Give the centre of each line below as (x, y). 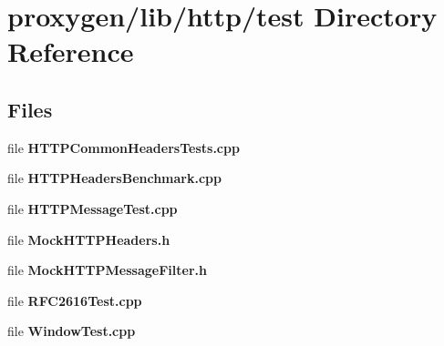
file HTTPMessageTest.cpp (93, 208)
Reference (71, 51)
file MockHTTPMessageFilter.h (107, 270)
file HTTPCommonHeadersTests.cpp (124, 147)
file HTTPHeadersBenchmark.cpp (114, 178)
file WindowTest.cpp (72, 331)
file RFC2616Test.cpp (75, 300)
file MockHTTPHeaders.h (89, 239)
